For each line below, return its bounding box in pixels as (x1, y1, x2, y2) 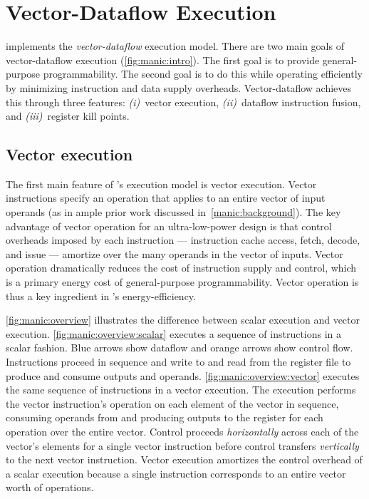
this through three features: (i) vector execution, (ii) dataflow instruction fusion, (6, 94, 361, 109)
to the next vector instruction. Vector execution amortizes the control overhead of (6, 452, 363, 467)
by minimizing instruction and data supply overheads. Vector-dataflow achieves (6, 80, 351, 95)
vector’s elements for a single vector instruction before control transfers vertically (6, 438, 359, 453)
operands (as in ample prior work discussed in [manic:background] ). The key (6, 205, 341, 220)
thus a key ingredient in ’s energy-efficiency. (6, 288, 196, 303)
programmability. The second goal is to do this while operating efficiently (43, 66, 363, 81)
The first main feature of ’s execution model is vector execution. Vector (6, 176, 317, 191)
